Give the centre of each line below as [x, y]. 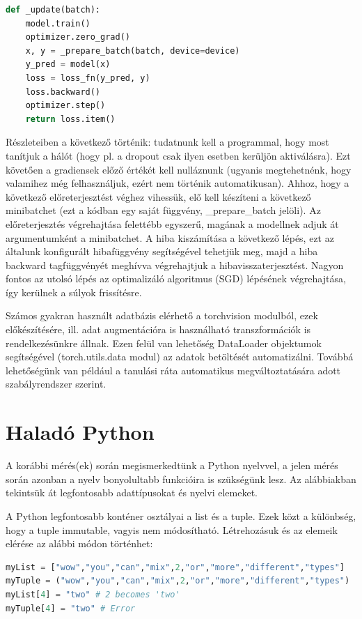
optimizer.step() [65, 106]
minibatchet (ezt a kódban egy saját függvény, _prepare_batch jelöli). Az [163, 210]
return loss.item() [70, 119]
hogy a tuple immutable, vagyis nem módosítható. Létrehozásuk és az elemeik [172, 529]
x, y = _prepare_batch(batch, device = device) [133, 51]
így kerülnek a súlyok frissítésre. [74, 292]
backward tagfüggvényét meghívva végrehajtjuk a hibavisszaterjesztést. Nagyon [175, 265]
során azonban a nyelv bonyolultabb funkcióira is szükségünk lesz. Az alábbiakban [181, 479]
